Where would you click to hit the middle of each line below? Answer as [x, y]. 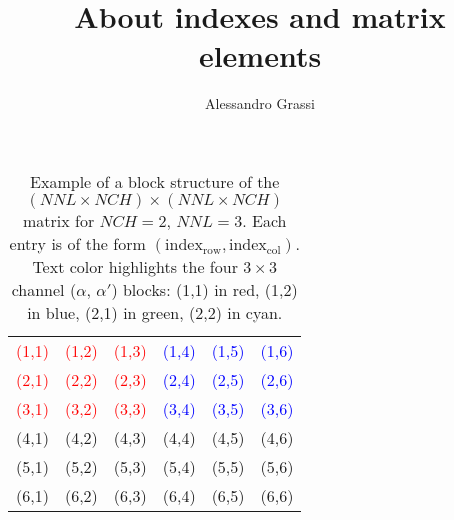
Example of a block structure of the [155, 181]
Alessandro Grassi [260, 103]
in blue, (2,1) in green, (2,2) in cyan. [155, 312]
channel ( [44, 289]
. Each [264, 220]
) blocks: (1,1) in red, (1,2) [204, 289]
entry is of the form [77, 243]
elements [260, 55]
